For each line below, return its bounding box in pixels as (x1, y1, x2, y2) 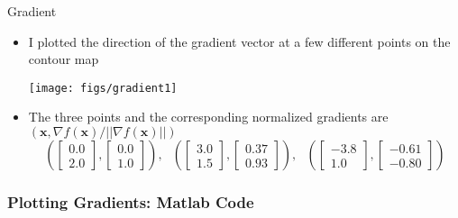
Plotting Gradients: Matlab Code (7, 190, 254, 213)
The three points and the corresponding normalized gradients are (28, 107, 389, 126)
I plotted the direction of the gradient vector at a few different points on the (28, 32, 451, 50)
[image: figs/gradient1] (28, 81, 178, 95)
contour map (28, 50, 99, 68)
